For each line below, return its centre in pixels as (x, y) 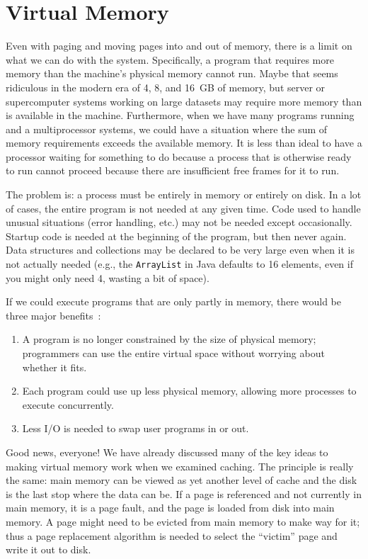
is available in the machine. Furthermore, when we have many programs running (180, 115)
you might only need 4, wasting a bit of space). (108, 277)
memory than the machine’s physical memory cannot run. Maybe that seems (172, 73)
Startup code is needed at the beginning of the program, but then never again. (176, 236)
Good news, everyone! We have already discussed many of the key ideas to (167, 452)
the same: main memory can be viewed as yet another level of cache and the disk (182, 480)
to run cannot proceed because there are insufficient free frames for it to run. (173, 170)
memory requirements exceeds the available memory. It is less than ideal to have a (184, 143)
